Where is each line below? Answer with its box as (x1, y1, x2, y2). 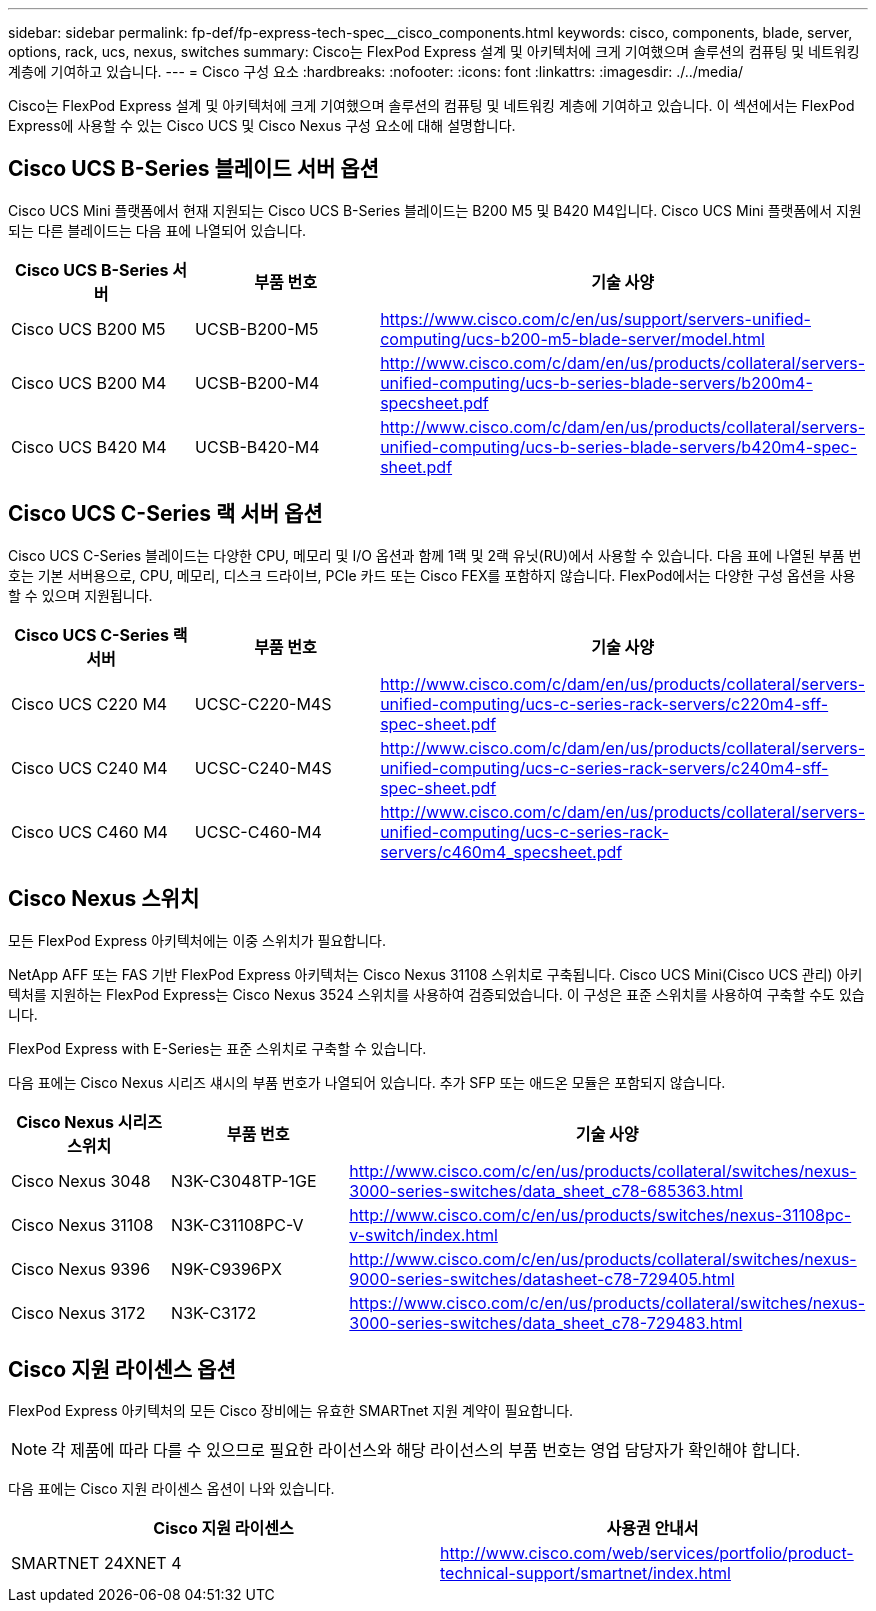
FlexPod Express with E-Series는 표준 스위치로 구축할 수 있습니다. (8, 1039, 427, 1057)
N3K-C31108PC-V (171, 1214, 304, 1235)
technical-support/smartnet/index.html (440, 1563, 731, 1584)
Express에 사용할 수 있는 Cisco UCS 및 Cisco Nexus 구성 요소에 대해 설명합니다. (8, 117, 516, 134)
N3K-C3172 (171, 1302, 257, 1323)
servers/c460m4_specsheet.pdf (380, 841, 623, 862)
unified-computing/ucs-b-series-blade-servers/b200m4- (380, 372, 813, 393)
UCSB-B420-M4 (195, 436, 320, 457)
